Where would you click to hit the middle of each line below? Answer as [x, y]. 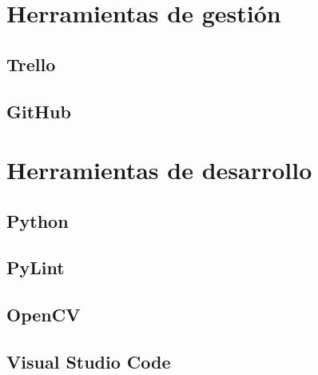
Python [38, 220]
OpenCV [44, 315]
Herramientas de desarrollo [159, 170]
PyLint [36, 267]
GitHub [39, 111]
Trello [31, 64]
